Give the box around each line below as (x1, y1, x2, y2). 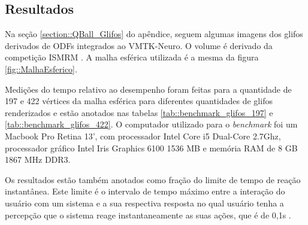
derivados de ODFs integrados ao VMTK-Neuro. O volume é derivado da (5, 39, 273, 51)
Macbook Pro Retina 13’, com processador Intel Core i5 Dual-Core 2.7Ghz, (5, 129, 281, 142)
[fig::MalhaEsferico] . (5, 62, 77, 75)
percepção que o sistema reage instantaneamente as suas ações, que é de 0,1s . (5, 208, 291, 221)
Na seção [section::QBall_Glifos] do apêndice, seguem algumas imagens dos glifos (5, 28, 303, 40)
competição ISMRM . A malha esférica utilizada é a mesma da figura (5, 51, 259, 63)
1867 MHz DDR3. (5, 153, 71, 166)
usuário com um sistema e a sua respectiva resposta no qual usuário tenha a (5, 196, 284, 209)
